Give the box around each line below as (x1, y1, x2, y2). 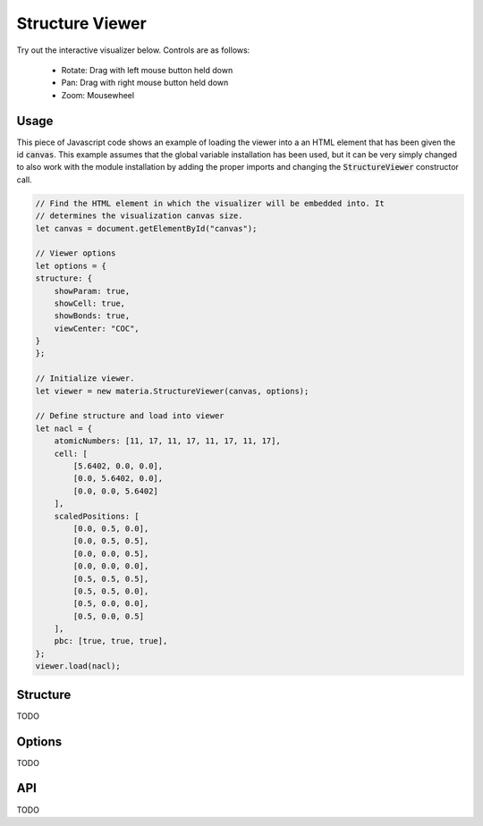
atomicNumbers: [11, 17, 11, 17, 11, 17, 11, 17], (54, 436, 281, 446)
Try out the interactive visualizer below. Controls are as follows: (16, 45, 250, 55)
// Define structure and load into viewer (35, 411, 225, 421)
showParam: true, (54, 286, 131, 296)
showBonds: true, (54, 311, 131, 321)
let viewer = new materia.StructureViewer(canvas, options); (35, 385, 309, 396)
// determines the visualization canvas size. (35, 211, 243, 221)
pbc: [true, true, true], (54, 636, 168, 646)
